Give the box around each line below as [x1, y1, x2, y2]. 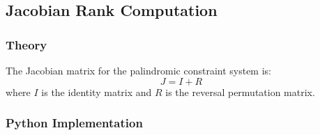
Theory [6, 35, 47, 53]
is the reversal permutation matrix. [165, 84, 315, 99]
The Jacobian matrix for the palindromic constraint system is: [6, 63, 271, 77]
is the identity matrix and [41, 84, 152, 99]
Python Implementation [6, 114, 143, 132]
